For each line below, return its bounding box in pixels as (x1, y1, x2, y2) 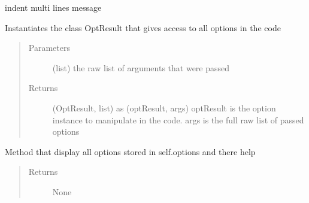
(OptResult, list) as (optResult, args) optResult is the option (52, 101, 276, 114)
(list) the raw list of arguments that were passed (52, 61, 230, 74)
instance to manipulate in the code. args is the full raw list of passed (52, 113, 304, 126)
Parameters (28, 41, 70, 54)
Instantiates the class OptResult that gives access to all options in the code (5, 21, 281, 34)
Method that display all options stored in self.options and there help (5, 145, 256, 157)
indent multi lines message (5, 1, 102, 13)
